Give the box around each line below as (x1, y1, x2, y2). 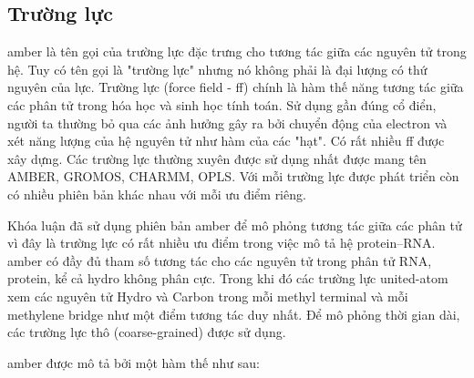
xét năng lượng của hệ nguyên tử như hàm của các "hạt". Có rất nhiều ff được (7, 131, 445, 150)
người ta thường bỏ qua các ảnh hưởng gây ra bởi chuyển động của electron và (7, 113, 448, 132)
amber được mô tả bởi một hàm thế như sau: (7, 352, 261, 372)
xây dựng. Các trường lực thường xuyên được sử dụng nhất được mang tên (7, 148, 427, 168)
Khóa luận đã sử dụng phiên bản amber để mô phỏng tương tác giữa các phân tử (7, 215, 462, 234)
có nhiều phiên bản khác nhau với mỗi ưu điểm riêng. (7, 184, 306, 203)
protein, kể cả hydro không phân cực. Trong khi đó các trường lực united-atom (7, 269, 448, 288)
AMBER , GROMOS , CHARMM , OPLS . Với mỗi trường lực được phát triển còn (7, 167, 459, 186)
